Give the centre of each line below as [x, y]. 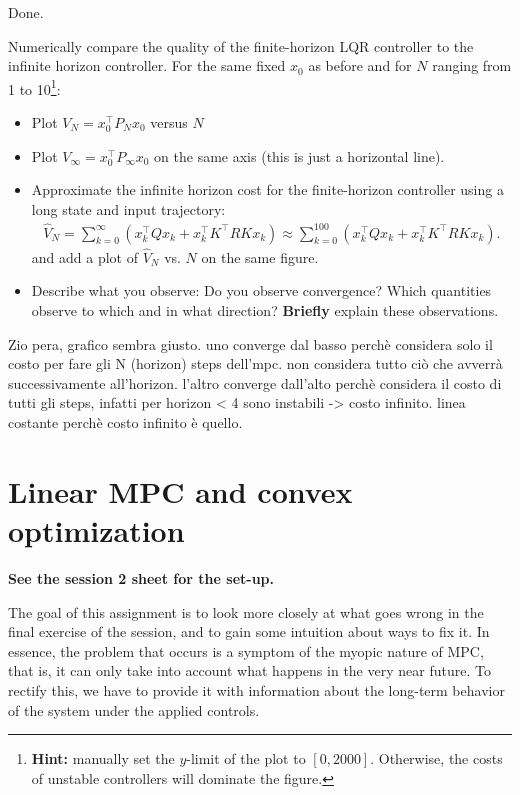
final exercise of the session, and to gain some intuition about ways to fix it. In [249, 631]
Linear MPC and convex [180, 490]
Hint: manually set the [103, 758]
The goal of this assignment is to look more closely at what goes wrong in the [246, 611]
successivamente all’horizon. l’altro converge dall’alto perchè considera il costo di [255, 382]
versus [169, 122]
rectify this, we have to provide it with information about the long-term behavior [256, 689]
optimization [96, 530]
